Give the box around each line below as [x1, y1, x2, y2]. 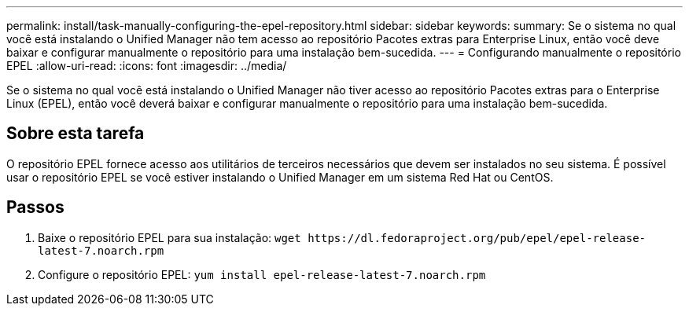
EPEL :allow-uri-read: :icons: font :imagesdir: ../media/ [6, 59, 287, 72]
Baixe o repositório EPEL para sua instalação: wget [38, 230, 301, 244]
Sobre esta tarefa [6, 123, 145, 144]
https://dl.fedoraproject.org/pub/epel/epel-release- [308, 231, 647, 244]
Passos [6, 197, 64, 218]
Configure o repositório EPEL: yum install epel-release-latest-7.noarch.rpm [38, 267, 486, 281]
